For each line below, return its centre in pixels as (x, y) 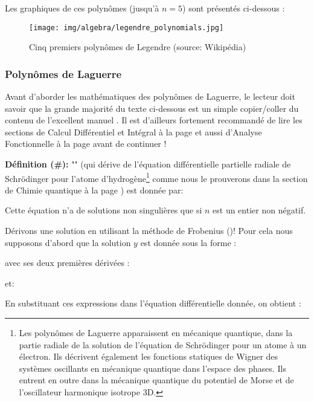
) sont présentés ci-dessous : (234, 8)
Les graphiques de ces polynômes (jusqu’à (82, 8)
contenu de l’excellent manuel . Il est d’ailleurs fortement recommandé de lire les (154, 120)
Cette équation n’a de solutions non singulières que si (104, 210)
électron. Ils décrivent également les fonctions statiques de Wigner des (149, 356)
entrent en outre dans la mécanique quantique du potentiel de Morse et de (156, 380)
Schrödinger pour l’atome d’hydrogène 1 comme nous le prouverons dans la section (156, 177)
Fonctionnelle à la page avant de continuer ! (86, 144)
